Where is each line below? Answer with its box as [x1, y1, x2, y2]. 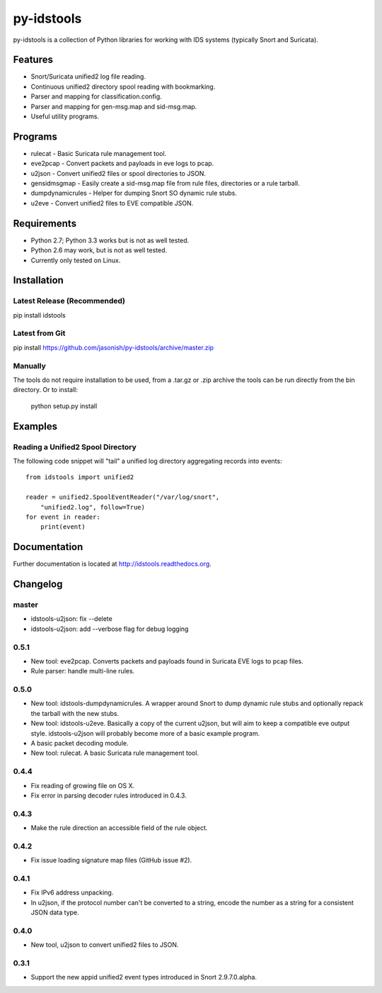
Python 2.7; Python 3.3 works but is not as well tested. [30, 236, 190, 245]
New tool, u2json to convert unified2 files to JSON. [30, 941, 179, 949]
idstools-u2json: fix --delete [30, 615, 112, 623]
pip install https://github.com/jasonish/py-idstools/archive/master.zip [13, 343, 214, 352]
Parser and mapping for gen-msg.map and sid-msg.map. [30, 102, 197, 111]
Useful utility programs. [30, 112, 99, 120]
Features [13, 54, 53, 66]
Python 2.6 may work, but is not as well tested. [30, 246, 168, 254]
